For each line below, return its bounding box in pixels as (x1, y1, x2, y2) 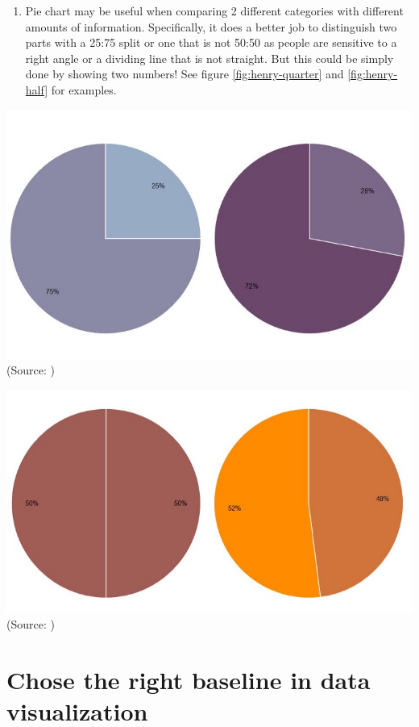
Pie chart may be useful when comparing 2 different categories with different (25, 2, 404, 19)
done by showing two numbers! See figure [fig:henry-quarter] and (25, 65, 344, 82)
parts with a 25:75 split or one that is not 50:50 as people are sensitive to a (25, 34, 397, 51)
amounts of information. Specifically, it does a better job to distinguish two (25, 18, 397, 35)
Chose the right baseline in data (6, 663, 371, 696)
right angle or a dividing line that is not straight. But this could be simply (25, 49, 394, 66)
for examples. (51, 81, 117, 98)
